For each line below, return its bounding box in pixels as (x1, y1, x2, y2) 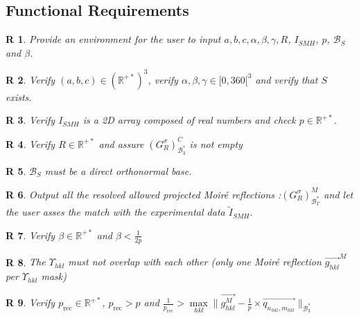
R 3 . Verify (6, 113, 55, 127)
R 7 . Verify (6, 227, 55, 242)
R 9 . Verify (6, 295, 55, 310)
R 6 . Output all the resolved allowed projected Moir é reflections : (6, 187, 281, 201)
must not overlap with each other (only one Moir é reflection (68, 254, 322, 269)
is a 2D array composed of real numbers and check (82, 113, 296, 127)
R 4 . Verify (6, 136, 55, 151)
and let (324, 187, 353, 201)
